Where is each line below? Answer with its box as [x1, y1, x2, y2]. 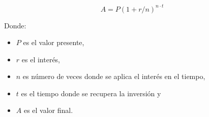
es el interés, [21, 54, 61, 64]
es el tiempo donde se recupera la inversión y [21, 88, 161, 98]
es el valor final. [23, 105, 73, 115]
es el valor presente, [23, 37, 84, 48]
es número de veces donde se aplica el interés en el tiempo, [22, 71, 205, 82]
